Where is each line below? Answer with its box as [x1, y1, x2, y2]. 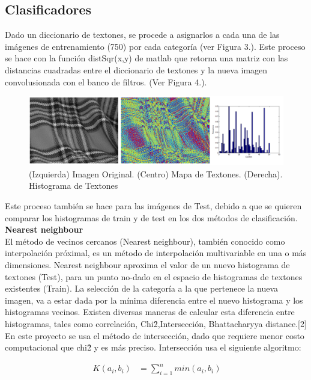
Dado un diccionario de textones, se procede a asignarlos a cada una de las [5, 28, 280, 41]
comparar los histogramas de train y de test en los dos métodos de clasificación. [5, 211, 298, 224]
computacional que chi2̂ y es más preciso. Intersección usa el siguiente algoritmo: [5, 341, 301, 354]
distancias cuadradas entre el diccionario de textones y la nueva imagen [5, 63, 268, 76]
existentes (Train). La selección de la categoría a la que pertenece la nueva [5, 282, 279, 295]
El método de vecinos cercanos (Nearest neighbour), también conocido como [5, 234, 285, 247]
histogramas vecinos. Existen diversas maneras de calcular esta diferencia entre [5, 305, 295, 318]
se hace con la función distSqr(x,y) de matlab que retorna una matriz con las [5, 52, 288, 64]
